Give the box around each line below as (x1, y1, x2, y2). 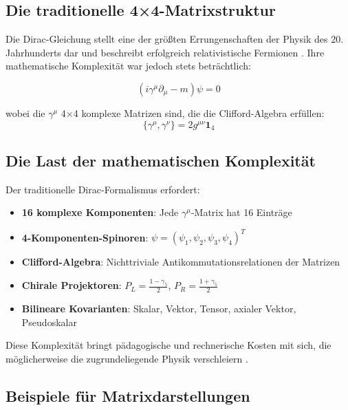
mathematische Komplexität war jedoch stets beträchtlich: (6, 58, 251, 73)
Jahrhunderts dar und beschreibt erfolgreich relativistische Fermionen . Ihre (6, 45, 325, 59)
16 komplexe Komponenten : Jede (21, 205, 179, 219)
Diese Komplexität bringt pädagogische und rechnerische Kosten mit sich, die (6, 338, 331, 352)
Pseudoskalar (21, 314, 77, 329)
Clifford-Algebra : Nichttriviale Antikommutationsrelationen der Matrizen (21, 255, 340, 269)
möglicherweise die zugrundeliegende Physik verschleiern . (6, 351, 248, 365)
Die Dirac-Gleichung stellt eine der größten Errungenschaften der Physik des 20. (6, 32, 344, 46)
